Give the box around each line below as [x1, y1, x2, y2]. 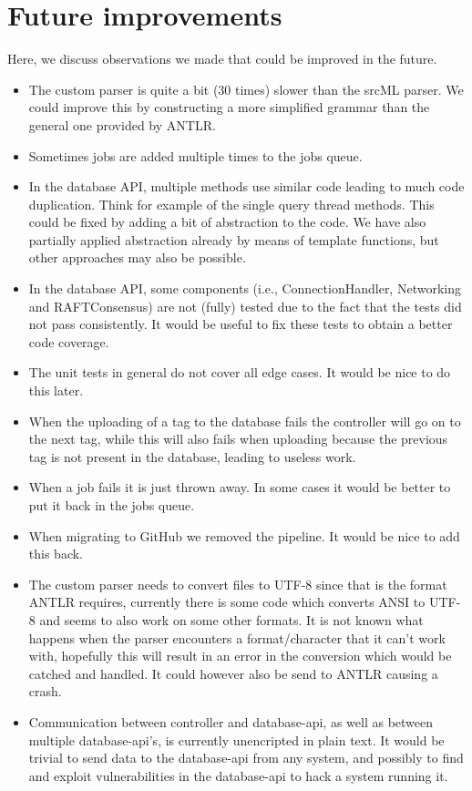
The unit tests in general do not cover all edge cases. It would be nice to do [28, 363, 451, 382]
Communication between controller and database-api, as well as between [28, 712, 434, 731]
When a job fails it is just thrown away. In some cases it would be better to [28, 478, 451, 497]
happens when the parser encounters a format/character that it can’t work [28, 628, 446, 647]
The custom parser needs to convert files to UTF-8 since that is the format [28, 574, 447, 593]
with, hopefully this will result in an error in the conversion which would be [28, 646, 452, 665]
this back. [28, 544, 83, 563]
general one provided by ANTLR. [28, 115, 216, 134]
